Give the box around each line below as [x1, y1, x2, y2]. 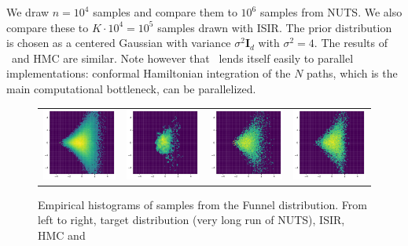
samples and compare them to [93, 4, 237, 20]
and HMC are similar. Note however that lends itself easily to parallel [11, 49, 354, 66]
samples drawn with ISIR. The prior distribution [157, 19, 392, 35]
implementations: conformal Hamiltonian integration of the [6, 65, 291, 81]
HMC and [38, 226, 86, 243]
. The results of [314, 34, 388, 51]
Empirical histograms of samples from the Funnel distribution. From [38, 196, 367, 212]
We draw [6, 4, 50, 20]
